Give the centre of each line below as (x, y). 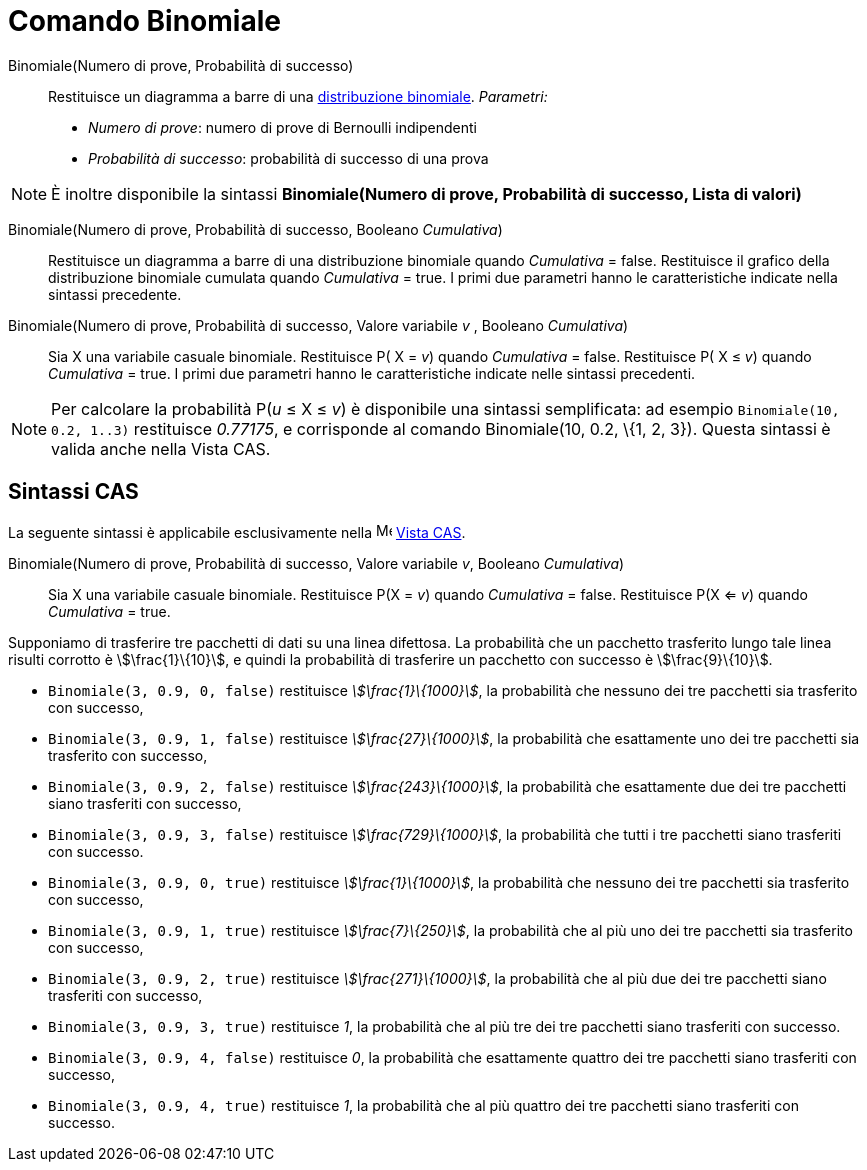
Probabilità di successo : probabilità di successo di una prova (288, 158)
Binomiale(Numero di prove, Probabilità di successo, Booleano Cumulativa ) (255, 229)
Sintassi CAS (73, 492)
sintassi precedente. (115, 294)
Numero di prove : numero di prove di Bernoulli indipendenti (282, 127)
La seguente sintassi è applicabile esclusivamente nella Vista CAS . (237, 532)
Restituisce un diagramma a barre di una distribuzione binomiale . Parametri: (298, 96)
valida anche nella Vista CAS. (161, 448)
